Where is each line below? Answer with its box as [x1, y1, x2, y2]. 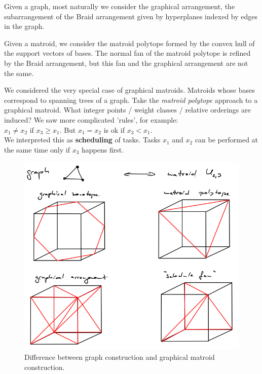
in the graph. [4, 21, 45, 31]
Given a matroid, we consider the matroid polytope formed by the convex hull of [4, 38, 255, 48]
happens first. [81, 144, 124, 155]
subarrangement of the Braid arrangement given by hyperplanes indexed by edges [4, 11, 258, 21]
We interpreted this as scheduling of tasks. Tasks [4, 134, 161, 145]
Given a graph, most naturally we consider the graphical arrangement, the [4, 1, 235, 11]
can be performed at [195, 134, 258, 145]
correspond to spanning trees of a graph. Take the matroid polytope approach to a [4, 94, 258, 105]
